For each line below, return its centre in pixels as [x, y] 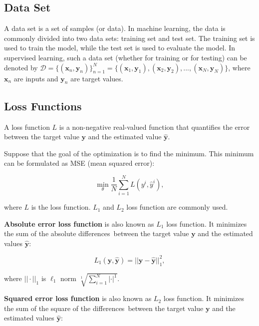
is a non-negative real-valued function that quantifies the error [154, 127]
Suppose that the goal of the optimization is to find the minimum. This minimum [129, 153]
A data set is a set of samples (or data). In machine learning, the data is [115, 28]
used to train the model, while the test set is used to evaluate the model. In [120, 48]
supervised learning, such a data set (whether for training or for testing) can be [126, 57]
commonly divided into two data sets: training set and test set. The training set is [129, 38]
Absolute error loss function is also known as [79, 223]
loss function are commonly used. [177, 207]
